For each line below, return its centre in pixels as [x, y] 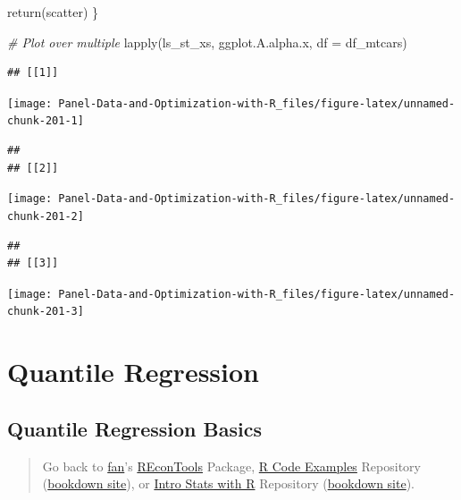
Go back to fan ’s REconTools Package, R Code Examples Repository [231, 466]
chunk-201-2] [46, 216]
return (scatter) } [53, 12]
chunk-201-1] [46, 121]
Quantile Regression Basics [134, 428]
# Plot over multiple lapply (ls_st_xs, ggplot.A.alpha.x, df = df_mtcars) [207, 42]
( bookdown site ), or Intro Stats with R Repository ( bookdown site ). [229, 483]
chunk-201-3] [46, 312]
